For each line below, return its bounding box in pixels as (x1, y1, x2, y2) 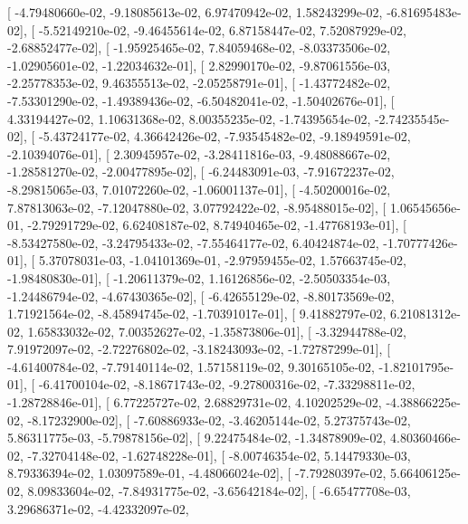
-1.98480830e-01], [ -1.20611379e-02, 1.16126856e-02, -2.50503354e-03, (7, 268, 391, 287)
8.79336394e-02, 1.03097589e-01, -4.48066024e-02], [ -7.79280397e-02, (7, 463, 387, 482)
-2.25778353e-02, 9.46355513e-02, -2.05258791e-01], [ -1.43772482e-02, (7, 73, 391, 92)
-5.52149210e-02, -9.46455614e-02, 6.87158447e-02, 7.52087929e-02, (38, 20, 406, 39)
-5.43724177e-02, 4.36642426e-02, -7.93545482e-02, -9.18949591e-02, (38, 127, 411, 146)
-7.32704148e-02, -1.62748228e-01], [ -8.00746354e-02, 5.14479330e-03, (27, 445, 411, 464)
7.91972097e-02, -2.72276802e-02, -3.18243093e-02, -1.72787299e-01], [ (7, 339, 391, 358)
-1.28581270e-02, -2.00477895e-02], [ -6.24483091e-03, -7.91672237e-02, (7, 162, 395, 181)
